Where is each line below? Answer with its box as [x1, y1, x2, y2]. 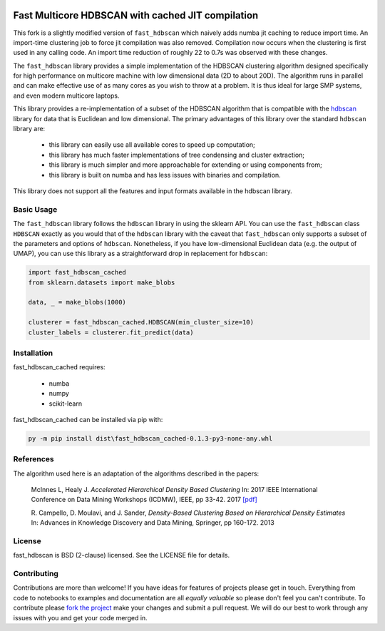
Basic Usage [13, 204, 58, 214]
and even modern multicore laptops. [13, 91, 120, 100]
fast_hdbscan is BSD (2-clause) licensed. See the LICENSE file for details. [13, 551, 230, 560]
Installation [13, 348, 53, 358]
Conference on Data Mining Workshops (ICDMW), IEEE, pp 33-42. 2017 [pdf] [31, 496, 258, 504]
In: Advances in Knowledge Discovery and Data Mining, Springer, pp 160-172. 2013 [31, 518, 274, 527]
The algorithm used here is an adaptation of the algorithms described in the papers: [13, 469, 260, 478]
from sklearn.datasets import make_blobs [28, 278, 175, 287]
